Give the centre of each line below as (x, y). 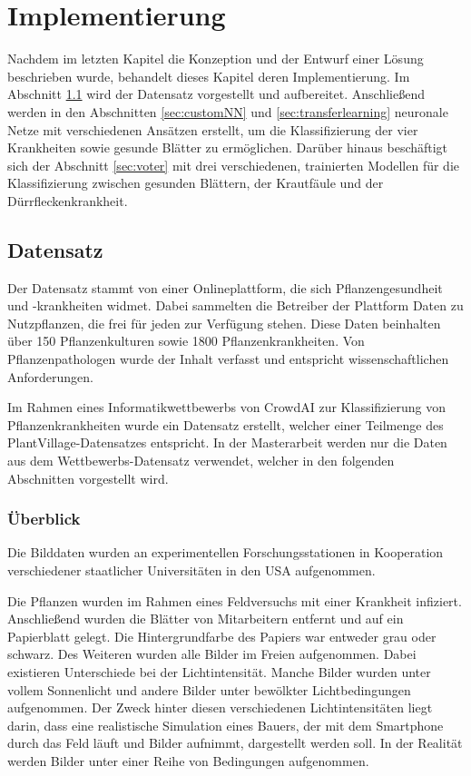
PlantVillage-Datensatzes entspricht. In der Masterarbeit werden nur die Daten (227, 442)
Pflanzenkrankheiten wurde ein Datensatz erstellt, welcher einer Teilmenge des (226, 424)
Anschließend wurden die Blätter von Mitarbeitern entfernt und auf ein (206, 619)
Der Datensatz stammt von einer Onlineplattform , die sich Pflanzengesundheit (225, 287)
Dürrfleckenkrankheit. (68, 200)
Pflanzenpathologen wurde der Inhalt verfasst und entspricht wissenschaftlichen (228, 359)
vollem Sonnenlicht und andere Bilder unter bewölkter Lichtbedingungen (209, 689)
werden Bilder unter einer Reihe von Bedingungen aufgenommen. (188, 760)
